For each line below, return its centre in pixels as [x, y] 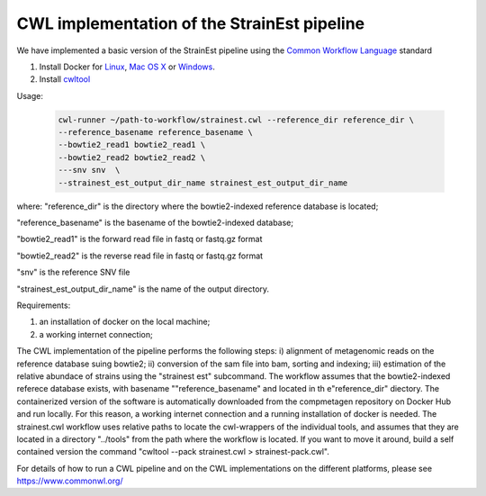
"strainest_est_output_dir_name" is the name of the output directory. [143, 289]
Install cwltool [65, 79]
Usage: [30, 95]
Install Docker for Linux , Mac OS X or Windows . [127, 67]
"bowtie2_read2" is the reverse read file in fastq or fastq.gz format [140, 256]
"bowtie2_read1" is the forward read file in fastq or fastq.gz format [139, 239]
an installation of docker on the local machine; [125, 322]
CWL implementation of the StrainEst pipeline [190, 23]
